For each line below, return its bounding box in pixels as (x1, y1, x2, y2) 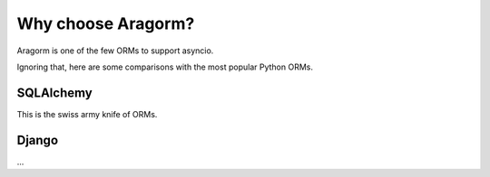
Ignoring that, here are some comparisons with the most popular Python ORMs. (16, 61, 313, 72)
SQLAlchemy (16, 85, 93, 100)
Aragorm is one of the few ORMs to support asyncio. (16, 45, 214, 56)
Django (16, 132, 59, 148)
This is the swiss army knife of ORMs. (16, 108, 158, 119)
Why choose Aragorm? (16, 14, 195, 33)
